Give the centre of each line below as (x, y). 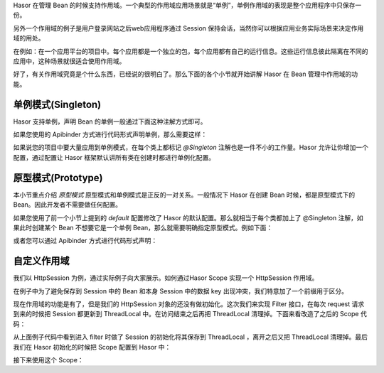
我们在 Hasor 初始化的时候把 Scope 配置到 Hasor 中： (92, 347)
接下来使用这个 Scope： (49, 360)
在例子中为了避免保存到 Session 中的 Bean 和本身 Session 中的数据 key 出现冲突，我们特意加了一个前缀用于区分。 (181, 291)
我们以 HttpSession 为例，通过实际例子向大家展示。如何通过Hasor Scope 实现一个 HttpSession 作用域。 (166, 278)
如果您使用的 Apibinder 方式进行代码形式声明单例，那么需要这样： (110, 134)
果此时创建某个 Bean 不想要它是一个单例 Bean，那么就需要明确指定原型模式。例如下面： (143, 227)
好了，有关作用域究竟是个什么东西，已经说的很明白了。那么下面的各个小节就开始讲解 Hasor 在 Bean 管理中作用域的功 (186, 74)
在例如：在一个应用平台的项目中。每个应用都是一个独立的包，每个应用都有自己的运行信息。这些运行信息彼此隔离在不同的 (191, 51)
